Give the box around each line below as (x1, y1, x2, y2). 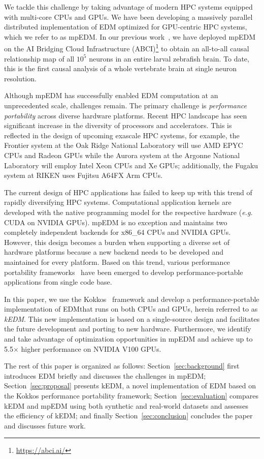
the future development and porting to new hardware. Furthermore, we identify (4, 323, 251, 334)
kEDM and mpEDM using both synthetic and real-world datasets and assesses (4, 400, 249, 411)
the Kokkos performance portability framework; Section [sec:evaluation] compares (4, 390, 258, 401)
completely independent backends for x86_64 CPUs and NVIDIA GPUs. (4, 227, 231, 237)
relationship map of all (4, 53, 75, 64)
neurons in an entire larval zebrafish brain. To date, (89, 53, 249, 64)
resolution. (4, 73, 37, 83)
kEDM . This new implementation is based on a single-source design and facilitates (4, 313, 260, 324)
